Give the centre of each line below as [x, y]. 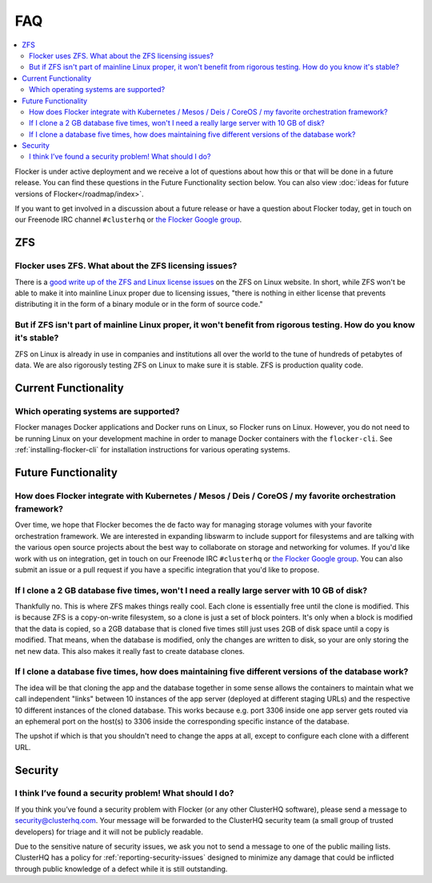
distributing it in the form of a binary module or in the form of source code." [139, 304]
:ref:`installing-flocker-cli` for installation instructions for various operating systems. [152, 450]
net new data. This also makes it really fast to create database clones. [130, 651]
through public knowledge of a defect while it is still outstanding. [121, 869]
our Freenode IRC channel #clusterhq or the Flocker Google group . [128, 219]
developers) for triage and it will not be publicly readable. [109, 832]
